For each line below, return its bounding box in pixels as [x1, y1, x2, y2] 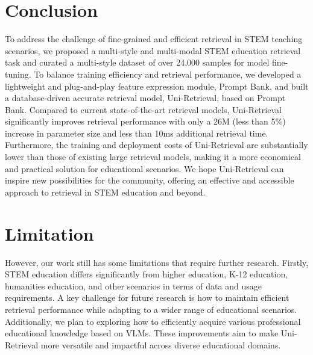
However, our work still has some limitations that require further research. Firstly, [5, 256, 309, 268]
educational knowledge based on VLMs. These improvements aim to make [5, 327, 279, 339]
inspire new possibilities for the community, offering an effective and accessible [5, 174, 294, 187]
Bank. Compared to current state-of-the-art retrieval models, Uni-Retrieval [5, 103, 282, 116]
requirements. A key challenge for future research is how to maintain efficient [5, 291, 289, 304]
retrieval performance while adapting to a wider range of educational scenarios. [5, 303, 297, 315]
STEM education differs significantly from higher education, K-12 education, [5, 268, 288, 280]
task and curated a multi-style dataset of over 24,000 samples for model [5, 56, 270, 69]
